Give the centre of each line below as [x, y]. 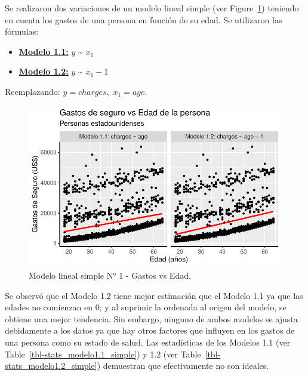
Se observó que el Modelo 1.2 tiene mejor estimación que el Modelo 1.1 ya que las [154, 295]
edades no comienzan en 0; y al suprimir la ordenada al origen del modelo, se [146, 307]
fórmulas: [22, 31]
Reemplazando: [33, 91]
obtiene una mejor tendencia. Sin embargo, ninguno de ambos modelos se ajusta [151, 318]
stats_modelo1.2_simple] [51, 366]
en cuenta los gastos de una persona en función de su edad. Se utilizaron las [144, 19]
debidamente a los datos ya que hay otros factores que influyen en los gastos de [150, 330]
